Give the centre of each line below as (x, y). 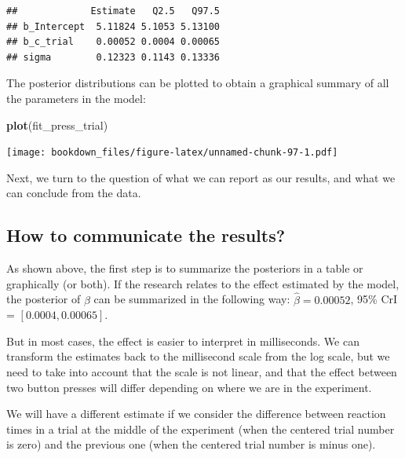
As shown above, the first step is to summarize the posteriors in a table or (185, 268)
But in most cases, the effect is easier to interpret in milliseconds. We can (183, 341)
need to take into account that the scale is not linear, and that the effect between (202, 371)
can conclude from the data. (74, 193)
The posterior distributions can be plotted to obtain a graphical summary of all (198, 83)
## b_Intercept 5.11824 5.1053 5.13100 (113, 26)
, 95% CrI (374, 299)
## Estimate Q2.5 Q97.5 (113, 11)
